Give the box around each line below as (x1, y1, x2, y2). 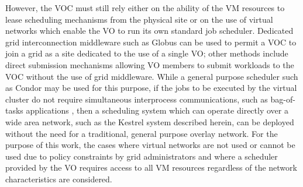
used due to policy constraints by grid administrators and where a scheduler (5, 150, 278, 162)
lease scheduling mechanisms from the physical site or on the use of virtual (5, 13, 273, 25)
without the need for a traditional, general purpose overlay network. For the (5, 127, 278, 139)
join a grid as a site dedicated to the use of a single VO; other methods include (5, 47, 288, 59)
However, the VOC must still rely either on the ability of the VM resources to (5, 2, 285, 13)
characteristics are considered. (5, 172, 112, 185)
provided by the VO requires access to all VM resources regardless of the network (5, 161, 297, 174)
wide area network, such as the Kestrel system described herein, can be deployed (5, 115, 294, 128)
